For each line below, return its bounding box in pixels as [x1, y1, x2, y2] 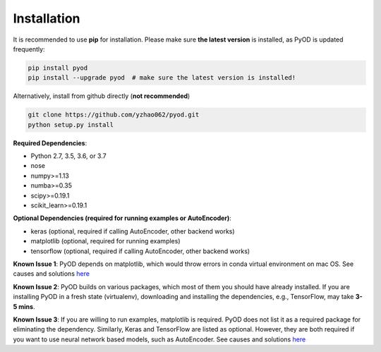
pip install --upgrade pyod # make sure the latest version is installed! [28, 74, 296, 82]
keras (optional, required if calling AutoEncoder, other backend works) [30, 226, 236, 236]
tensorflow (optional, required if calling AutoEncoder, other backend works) [30, 247, 250, 255]
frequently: [13, 44, 45, 53]
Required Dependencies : [13, 138, 87, 147]
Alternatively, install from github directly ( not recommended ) [13, 92, 190, 100]
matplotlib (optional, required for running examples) [30, 237, 181, 245]
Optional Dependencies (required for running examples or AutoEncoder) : [13, 214, 232, 222]
